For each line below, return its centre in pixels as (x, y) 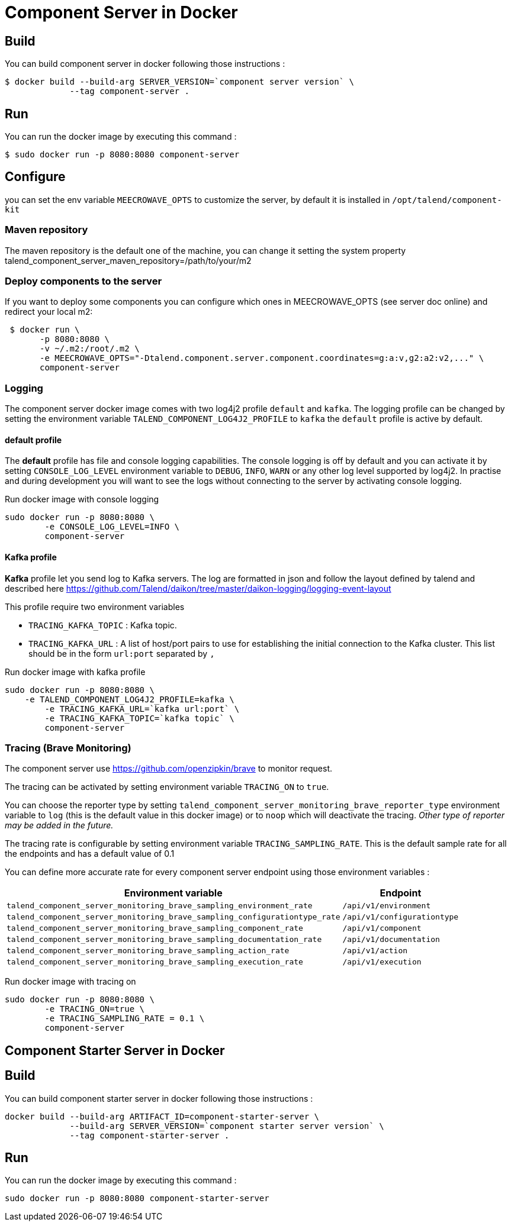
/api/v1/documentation (391, 940)
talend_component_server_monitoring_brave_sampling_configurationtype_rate (173, 917)
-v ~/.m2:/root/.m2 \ (90, 349)
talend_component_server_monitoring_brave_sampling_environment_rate (160, 906)
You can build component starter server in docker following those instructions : (159, 1098)
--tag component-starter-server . (150, 1135)
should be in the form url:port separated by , (122, 653)
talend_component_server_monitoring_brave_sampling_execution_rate (155, 962)
